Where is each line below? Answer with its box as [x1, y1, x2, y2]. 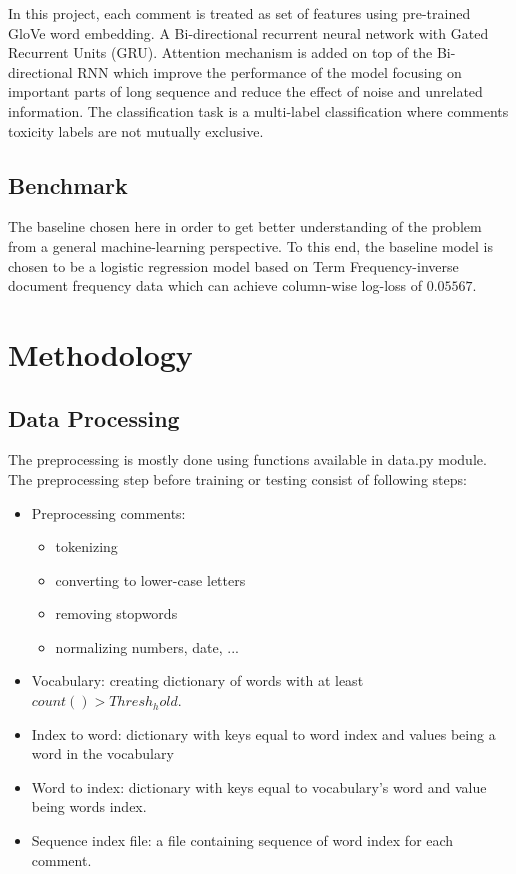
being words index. [31, 796, 147, 817]
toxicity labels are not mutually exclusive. [8, 120, 264, 141]
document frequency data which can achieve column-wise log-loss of [8, 275, 423, 296]
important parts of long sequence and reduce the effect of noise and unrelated [8, 81, 483, 102]
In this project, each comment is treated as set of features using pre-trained [8, 3, 471, 23]
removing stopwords [55, 603, 178, 624]
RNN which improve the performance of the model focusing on [77, 61, 462, 82]
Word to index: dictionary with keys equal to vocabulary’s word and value [31, 776, 487, 797]
